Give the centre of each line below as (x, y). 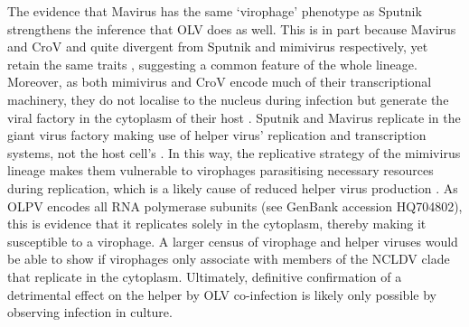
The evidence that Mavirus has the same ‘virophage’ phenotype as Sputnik (215, 11)
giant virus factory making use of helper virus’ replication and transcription (217, 135)
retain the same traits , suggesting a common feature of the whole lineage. (212, 64)
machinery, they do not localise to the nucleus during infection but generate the (228, 99)
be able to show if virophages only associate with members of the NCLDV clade (229, 259)
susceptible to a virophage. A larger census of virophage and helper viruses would (233, 241)
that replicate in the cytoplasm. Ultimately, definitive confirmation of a (205, 276)
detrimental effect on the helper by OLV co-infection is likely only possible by (222, 294)
